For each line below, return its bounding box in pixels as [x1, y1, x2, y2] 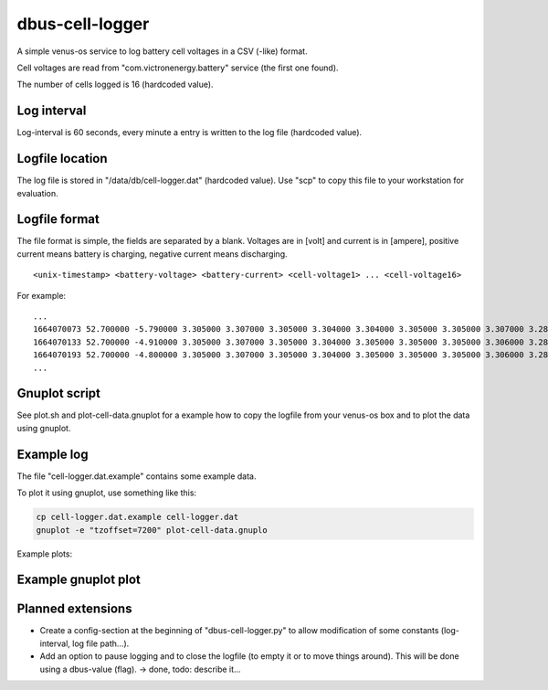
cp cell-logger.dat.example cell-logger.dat [36, 512, 239, 523]
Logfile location [16, 151, 109, 166]
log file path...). [71, 638, 130, 649]
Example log [16, 446, 89, 462]
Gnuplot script [16, 386, 100, 401]
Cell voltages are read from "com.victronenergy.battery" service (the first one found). [16, 62, 339, 73]
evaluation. [16, 187, 58, 198]
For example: [16, 290, 67, 301]
